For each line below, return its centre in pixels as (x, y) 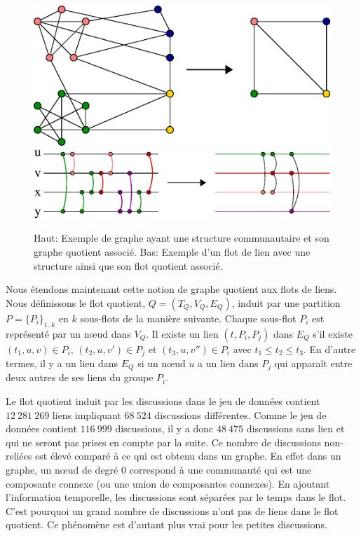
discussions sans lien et (295, 428)
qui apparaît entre (313, 363)
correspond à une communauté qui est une (220, 469)
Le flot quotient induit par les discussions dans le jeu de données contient (163, 401)
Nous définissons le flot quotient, (76, 302)
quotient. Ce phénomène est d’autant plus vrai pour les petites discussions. (166, 524)
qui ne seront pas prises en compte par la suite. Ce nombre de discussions (163, 442)
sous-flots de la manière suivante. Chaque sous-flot (188, 318)
